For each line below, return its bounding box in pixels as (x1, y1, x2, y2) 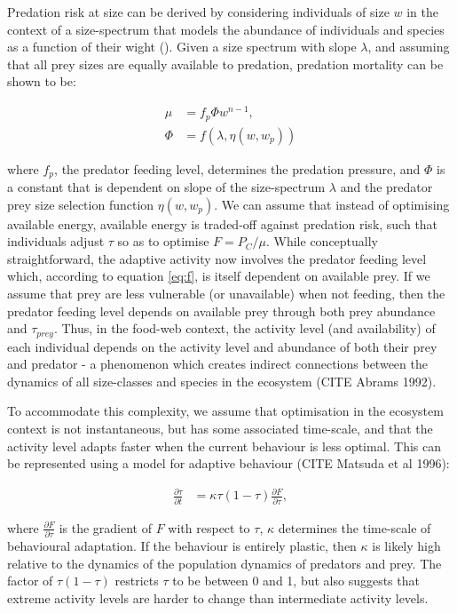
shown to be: (7, 72, 76, 91)
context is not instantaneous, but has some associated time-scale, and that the (7, 419, 433, 437)
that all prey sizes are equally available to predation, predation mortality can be (7, 54, 444, 73)
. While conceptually (266, 232, 379, 251)
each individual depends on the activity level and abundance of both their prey (7, 337, 437, 355)
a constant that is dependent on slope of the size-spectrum (7, 178, 326, 196)
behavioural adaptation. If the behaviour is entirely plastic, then (7, 536, 357, 554)
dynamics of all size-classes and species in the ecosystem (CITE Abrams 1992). (7, 371, 437, 390)
